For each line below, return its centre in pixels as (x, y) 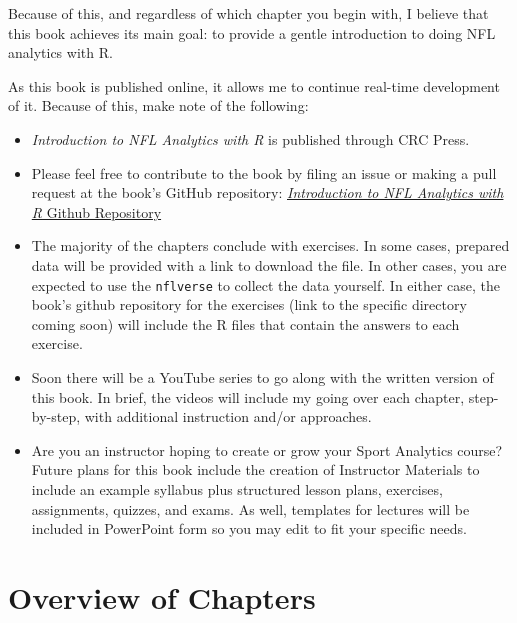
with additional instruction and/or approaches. (228, 416)
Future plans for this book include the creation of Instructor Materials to (255, 469)
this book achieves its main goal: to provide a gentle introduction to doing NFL (252, 32)
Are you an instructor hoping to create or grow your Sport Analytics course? (267, 449)
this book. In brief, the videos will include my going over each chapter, (248, 396)
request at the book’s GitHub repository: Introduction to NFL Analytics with (267, 192)
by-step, (56, 416)
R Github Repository (96, 211)
